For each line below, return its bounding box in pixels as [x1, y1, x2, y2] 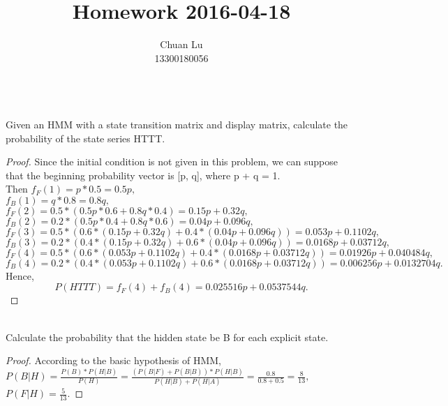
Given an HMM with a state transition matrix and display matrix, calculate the [6, 116, 348, 131]
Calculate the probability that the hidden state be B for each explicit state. [6, 329, 329, 344]
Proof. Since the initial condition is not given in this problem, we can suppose [6, 154, 338, 169]
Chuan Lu [160, 37, 203, 52]
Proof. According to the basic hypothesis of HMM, [6, 353, 221, 368]
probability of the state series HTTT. [6, 130, 165, 145]
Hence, [6, 268, 34, 283]
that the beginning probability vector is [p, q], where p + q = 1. [6, 167, 281, 182]
